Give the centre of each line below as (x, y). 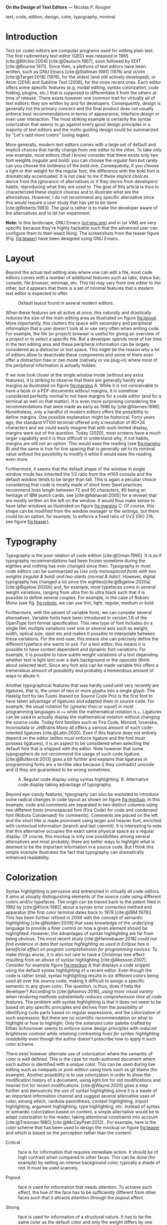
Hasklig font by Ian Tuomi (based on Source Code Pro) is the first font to (79, 696)
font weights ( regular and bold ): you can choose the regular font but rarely (82, 160)
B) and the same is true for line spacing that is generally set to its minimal (80, 449)
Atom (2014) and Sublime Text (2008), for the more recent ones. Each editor (83, 82)
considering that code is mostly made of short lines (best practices (74, 484)
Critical (13, 1142)
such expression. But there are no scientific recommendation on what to (79, 1018)
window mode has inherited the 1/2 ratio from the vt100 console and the (79, 474)
